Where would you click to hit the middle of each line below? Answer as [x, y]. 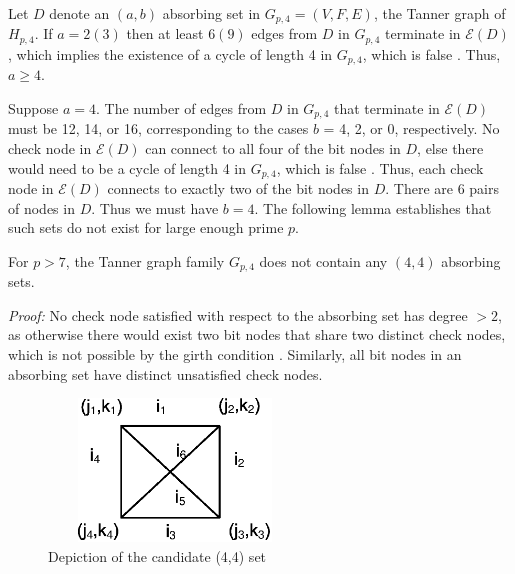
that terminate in [387, 107]
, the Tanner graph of [439, 13]
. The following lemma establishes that [373, 207]
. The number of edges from [181, 107]
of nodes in [41, 207]
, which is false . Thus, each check [380, 167]
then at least [165, 33]
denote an [79, 13]
